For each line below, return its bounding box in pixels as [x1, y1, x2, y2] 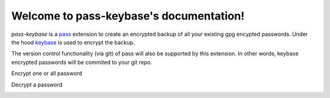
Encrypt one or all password [11, 70, 82, 77]
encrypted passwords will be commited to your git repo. [11, 58, 152, 66]
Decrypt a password [11, 81, 63, 88]
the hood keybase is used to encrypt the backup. [11, 38, 135, 46]
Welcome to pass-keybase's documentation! [11, 9, 245, 23]
